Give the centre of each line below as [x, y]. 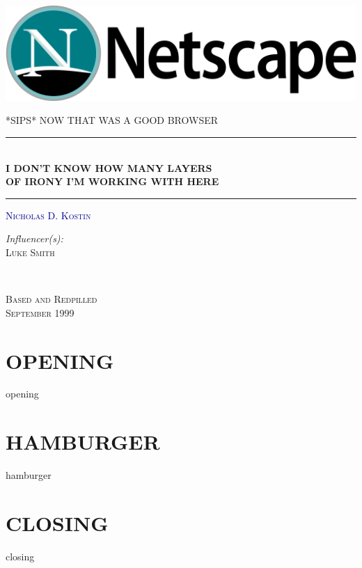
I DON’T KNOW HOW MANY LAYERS [109, 167]
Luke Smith [30, 252]
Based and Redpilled [52, 299]
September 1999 [40, 312]
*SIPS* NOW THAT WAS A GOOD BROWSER [112, 120]
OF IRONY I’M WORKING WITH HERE [112, 181]
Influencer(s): [34, 238]
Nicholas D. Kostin [48, 215]
